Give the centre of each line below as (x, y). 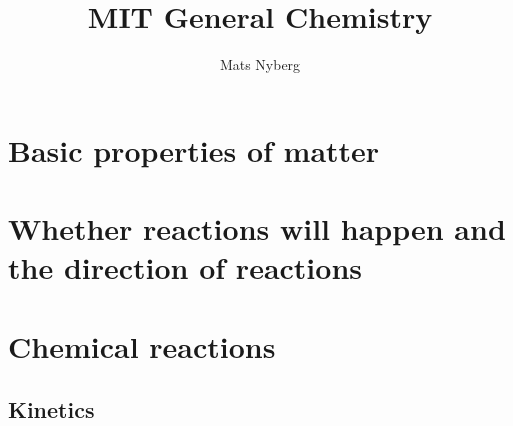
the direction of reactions (185, 267)
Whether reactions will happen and (257, 228)
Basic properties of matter (194, 149)
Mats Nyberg (260, 64)
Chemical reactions (142, 345)
